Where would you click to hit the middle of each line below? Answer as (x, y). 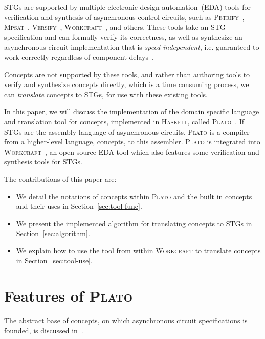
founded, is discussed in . (44, 330)
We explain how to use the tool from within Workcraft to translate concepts (138, 250)
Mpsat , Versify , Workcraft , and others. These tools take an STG (115, 27)
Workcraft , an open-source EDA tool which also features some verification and (132, 151)
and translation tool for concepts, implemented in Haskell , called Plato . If (124, 121)
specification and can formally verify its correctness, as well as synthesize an (123, 37)
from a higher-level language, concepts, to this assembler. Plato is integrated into (132, 142)
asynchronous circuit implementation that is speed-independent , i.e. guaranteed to (132, 47)
